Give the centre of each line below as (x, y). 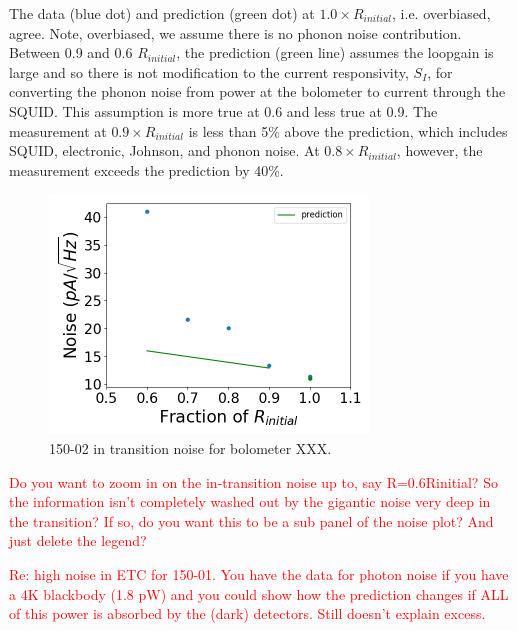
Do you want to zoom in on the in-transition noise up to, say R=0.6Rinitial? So (253, 481)
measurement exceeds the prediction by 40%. (146, 169)
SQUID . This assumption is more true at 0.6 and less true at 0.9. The (223, 110)
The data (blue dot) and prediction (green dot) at (162, 13)
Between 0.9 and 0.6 (71, 52)
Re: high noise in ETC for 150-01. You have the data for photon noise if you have (259, 573)
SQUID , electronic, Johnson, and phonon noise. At (164, 150)
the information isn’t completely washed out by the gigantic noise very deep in (250, 501)
